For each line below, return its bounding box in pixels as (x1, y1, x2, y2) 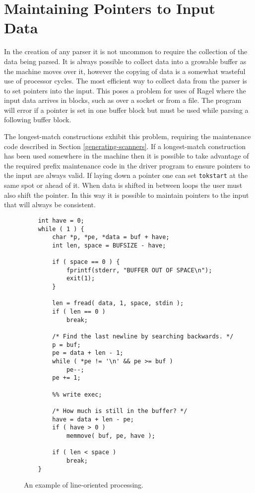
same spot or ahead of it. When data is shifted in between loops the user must (4, 180, 243, 190)
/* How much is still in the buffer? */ (52, 407, 188, 414)
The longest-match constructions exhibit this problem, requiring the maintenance (4, 131, 251, 142)
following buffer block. (4, 114, 71, 125)
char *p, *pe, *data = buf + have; (52, 234, 170, 241)
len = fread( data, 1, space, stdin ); (52, 300, 184, 307)
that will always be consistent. (4, 199, 96, 210)
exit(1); (66, 275, 95, 282)
